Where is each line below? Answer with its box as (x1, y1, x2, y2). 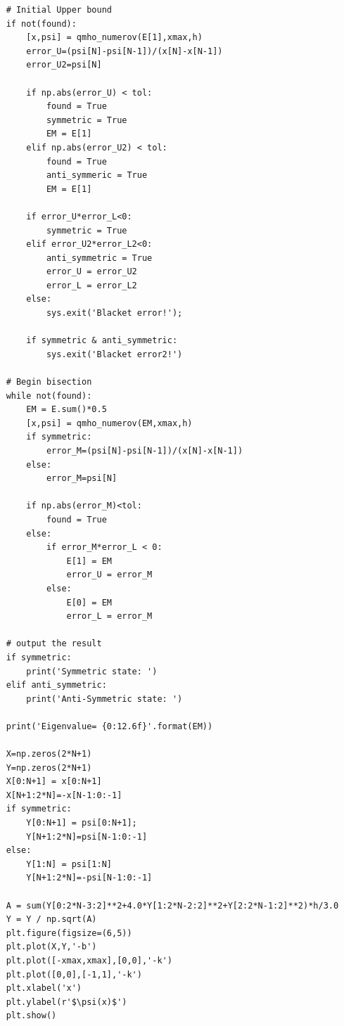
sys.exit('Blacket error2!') (46, 349, 183, 359)
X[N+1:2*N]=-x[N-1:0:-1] (6, 790, 122, 800)
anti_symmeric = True (46, 170, 148, 181)
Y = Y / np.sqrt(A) (6, 914, 97, 925)
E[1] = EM (66, 556, 112, 566)
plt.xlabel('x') (6, 983, 82, 994)
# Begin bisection (6, 377, 92, 387)
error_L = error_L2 (46, 280, 137, 290)
